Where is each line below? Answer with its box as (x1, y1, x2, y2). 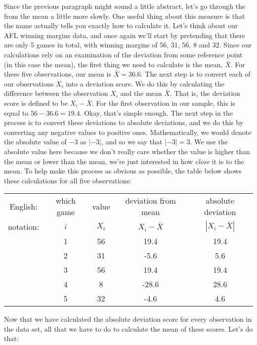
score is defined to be (4, 97, 68, 108)
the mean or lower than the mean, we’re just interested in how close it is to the (4, 156, 244, 166)
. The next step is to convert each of (140, 69, 251, 79)
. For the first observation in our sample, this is (92, 97, 235, 108)
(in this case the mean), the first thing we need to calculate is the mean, (4, 59, 223, 69)
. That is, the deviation (170, 88, 240, 98)
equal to (4, 107, 29, 118)
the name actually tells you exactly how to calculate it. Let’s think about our (4, 20, 238, 31)
